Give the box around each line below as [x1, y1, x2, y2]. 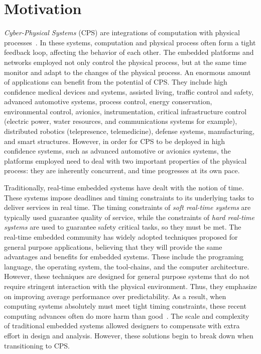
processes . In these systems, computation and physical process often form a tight [4, 37, 256, 47]
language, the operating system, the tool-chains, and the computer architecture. [4, 261, 249, 271]
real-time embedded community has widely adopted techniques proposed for [4, 232, 238, 242]
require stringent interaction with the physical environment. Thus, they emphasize [4, 280, 257, 291]
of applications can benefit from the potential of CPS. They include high [4, 77, 227, 87]
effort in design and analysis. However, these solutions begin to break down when [4, 330, 253, 340]
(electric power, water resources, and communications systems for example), [4, 116, 237, 126]
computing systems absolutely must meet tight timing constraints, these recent [4, 301, 246, 311]
